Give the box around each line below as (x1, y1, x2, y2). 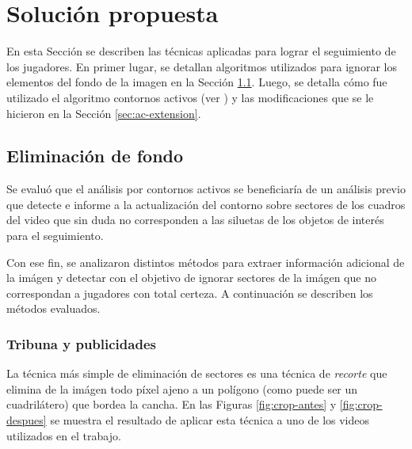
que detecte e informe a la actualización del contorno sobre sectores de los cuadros (6, 196, 406, 212)
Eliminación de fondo (6, 143, 184, 168)
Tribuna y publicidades (6, 333, 156, 353)
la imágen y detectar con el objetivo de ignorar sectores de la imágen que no (6, 269, 376, 286)
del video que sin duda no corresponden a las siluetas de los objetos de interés (6, 211, 384, 228)
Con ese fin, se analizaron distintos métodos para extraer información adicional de (6, 253, 405, 270)
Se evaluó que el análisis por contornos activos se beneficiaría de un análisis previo (6, 181, 406, 197)
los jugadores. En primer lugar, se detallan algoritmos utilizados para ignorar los (6, 58, 397, 74)
